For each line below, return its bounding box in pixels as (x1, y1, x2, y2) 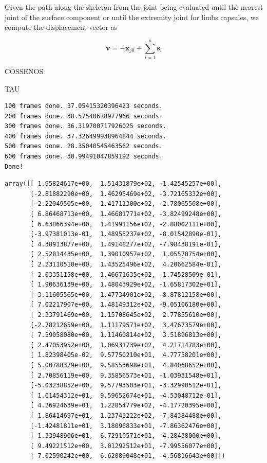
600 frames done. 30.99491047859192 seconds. (5, 153, 163, 161)
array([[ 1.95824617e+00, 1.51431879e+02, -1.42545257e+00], (5, 180, 222, 188)
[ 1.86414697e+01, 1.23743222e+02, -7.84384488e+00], (30, 412, 222, 419)
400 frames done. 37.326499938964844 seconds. (5, 132, 166, 140)
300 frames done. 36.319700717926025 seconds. (5, 122, 166, 130)
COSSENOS (5, 65, 44, 76)
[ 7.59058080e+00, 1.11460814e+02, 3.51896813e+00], (30, 331, 222, 339)
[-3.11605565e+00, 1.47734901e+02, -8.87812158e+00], (30, 291, 222, 298)
